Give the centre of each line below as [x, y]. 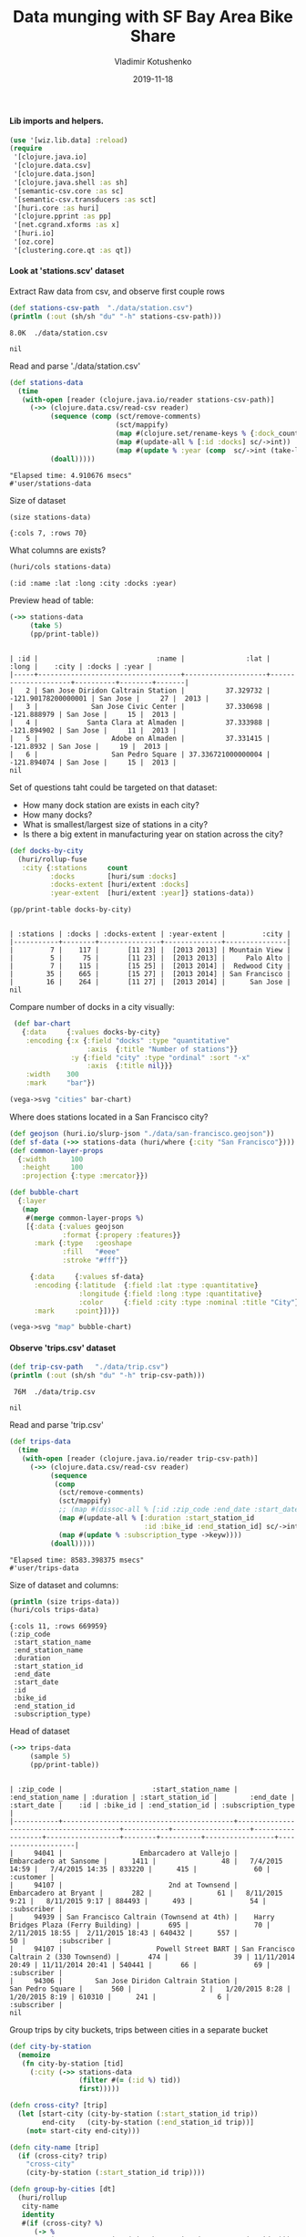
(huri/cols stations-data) [61, 567]
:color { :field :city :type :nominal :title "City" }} [191, 1302]
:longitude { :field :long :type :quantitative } [170, 1294]
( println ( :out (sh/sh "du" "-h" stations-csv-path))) [116, 317]
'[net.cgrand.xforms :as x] [66, 225]
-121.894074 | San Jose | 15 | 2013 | [93, 762]
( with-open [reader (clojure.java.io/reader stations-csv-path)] [148, 400]
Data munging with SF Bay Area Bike [153, 17]
